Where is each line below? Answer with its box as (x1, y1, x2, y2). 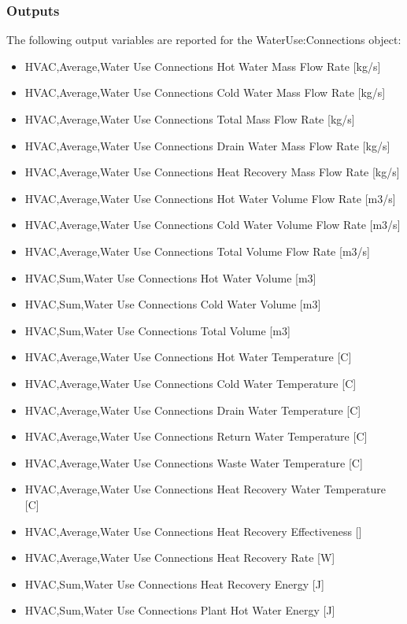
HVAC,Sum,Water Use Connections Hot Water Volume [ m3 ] (24, 269, 316, 286)
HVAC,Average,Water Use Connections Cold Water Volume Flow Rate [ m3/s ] (24, 216, 401, 233)
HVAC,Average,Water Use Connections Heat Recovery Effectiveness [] (24, 522, 362, 539)
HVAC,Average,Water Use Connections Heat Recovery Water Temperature (24, 481, 387, 497)
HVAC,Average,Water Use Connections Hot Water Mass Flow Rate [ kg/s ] (24, 57, 381, 74)
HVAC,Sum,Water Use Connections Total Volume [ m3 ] (24, 322, 290, 338)
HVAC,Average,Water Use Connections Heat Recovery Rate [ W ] (24, 549, 335, 566)
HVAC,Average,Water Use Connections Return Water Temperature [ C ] (24, 428, 368, 445)
